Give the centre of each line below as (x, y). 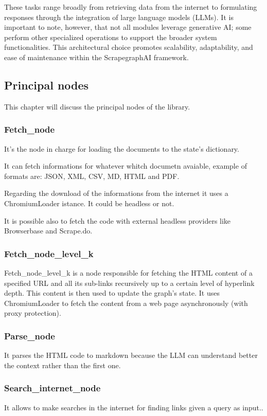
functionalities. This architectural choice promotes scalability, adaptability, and (129, 47)
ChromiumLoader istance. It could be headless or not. (89, 203)
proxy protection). (33, 313)
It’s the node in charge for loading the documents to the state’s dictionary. (122, 148)
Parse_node (30, 336)
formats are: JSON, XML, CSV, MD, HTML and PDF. (92, 176)
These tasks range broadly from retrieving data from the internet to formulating (131, 7)
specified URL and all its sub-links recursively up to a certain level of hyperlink (129, 283)
